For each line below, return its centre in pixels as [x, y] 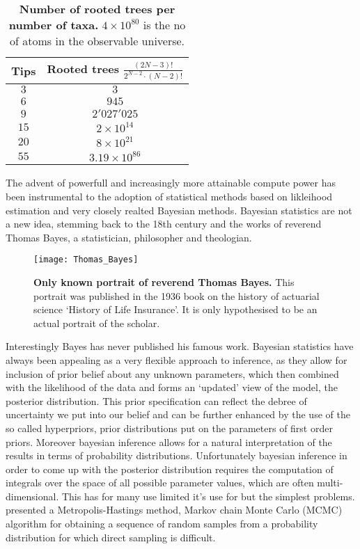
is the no [164, 25]
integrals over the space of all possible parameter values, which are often [160, 483]
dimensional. [32, 496]
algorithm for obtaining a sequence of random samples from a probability [162, 524]
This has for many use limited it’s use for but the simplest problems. [208, 496]
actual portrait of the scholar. [97, 323]
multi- [330, 483]
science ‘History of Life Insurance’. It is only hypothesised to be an [175, 309]
